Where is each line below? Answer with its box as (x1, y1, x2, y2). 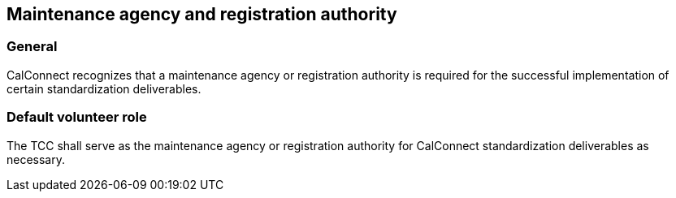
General (6, 38, 58, 55)
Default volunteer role (6, 109, 147, 126)
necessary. (6, 152, 66, 166)
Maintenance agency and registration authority (6, 4, 397, 24)
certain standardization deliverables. (6, 81, 201, 96)
